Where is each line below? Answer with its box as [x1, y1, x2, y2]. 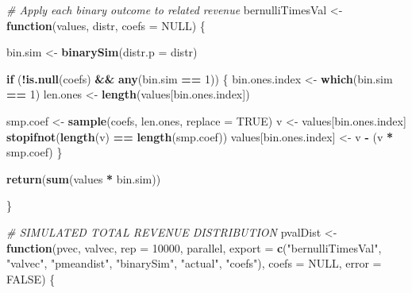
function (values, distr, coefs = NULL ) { [6, 17, 206, 33]
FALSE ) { [6, 270, 56, 287]
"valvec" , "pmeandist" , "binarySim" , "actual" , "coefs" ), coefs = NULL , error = [6, 255, 382, 272]
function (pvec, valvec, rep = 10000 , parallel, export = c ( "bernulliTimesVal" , [6, 239, 382, 256]
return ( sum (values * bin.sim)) [6, 170, 161, 187]
